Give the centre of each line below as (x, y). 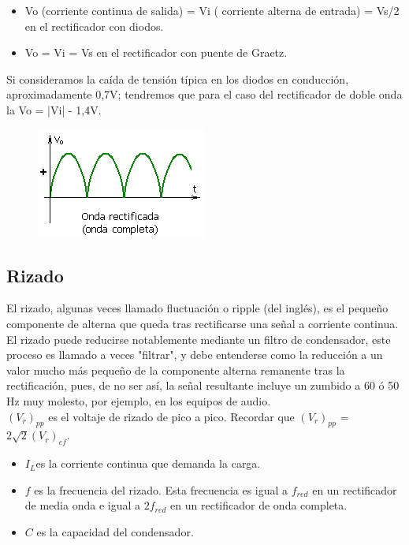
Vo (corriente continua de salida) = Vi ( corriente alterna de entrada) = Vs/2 (212, 10)
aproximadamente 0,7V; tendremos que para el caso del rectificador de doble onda (204, 94)
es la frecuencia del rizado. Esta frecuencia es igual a (161, 489)
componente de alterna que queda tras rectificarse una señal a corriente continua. (203, 323)
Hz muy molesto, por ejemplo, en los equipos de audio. (139, 400)
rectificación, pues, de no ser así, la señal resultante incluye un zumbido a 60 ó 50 (203, 385)
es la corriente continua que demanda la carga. (148, 463)
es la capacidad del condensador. (115, 531)
